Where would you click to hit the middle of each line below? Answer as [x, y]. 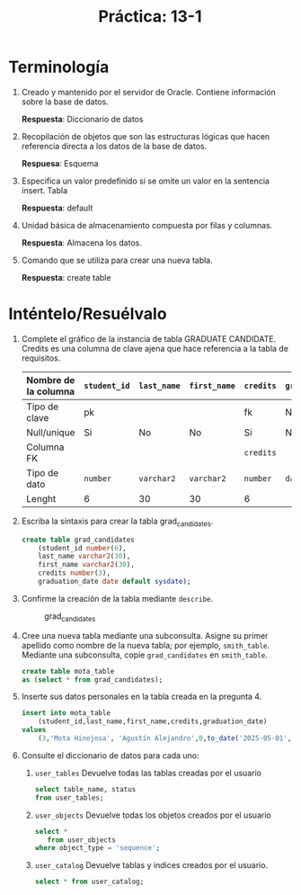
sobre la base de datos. [65, 102]
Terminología [59, 67]
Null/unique [50, 432]
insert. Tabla [44, 190]
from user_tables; [69, 798]
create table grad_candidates [78, 540]
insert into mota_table [66, 713]
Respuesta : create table [66, 277]
